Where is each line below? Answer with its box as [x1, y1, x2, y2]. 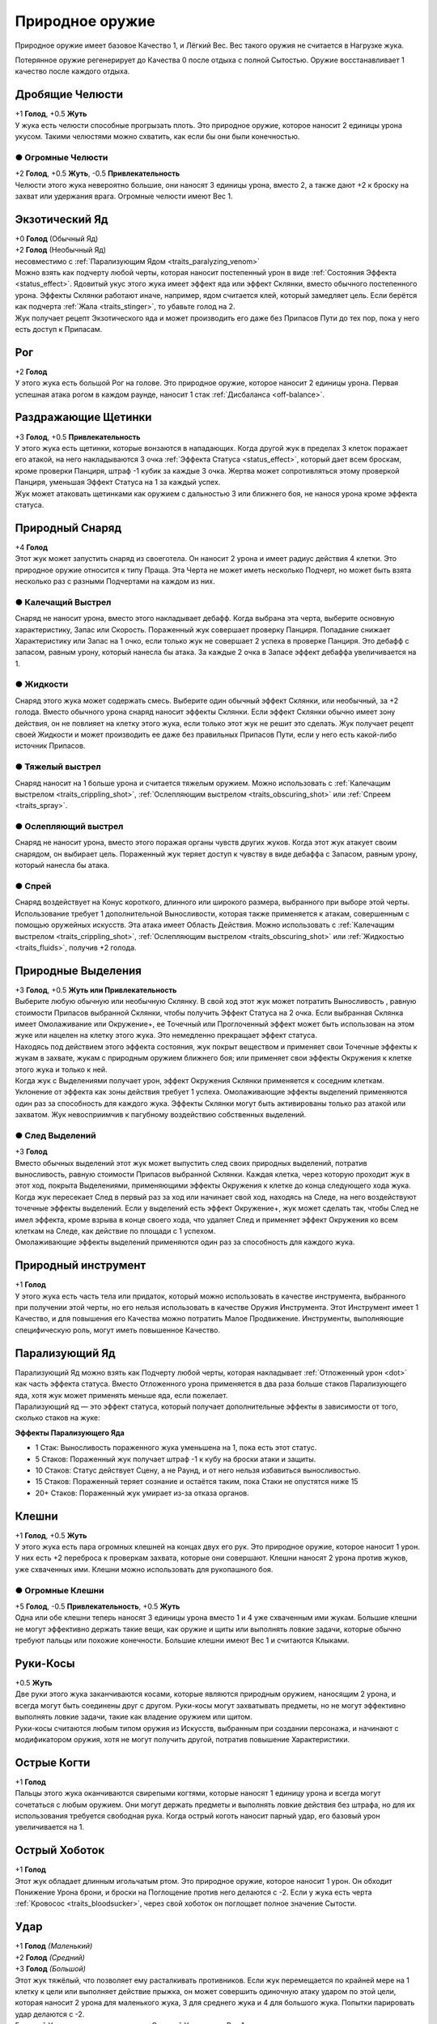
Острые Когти [15, 1755, 91, 1769]
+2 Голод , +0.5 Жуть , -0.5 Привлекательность [15, 168, 180, 178]
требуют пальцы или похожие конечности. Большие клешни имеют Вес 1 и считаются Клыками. [15, 1635, 350, 1645]
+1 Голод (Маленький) [15, 1941, 93, 1951]
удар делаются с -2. [15, 2009, 85, 2019]
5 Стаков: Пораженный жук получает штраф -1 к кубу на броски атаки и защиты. [35, 1454, 316, 1464]
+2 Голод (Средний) [15, 1952, 85, 1962]
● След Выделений [15, 1129, 96, 1141]
